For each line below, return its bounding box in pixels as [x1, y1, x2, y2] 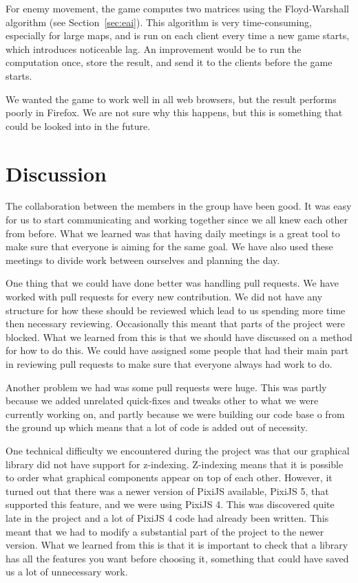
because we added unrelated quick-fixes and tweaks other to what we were [6, 393, 319, 408]
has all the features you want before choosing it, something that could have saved [6, 551, 349, 565]
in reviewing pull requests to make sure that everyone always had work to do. [6, 357, 333, 371]
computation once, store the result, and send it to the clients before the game [6, 55, 333, 69]
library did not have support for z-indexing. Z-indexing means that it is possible [6, 456, 344, 471]
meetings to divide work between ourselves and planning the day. [6, 252, 280, 267]
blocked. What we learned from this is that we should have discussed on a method [6, 329, 352, 344]
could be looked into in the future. [6, 118, 151, 133]
